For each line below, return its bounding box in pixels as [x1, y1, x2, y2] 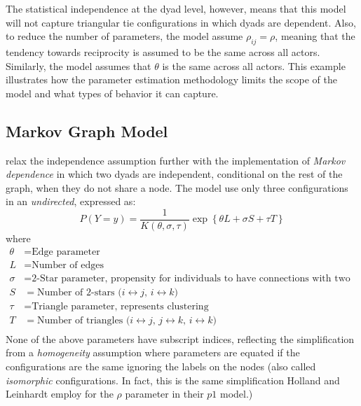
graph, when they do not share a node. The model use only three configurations [6, 180, 348, 195]
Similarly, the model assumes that [6, 58, 151, 73]
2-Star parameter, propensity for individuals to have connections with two [32, 273, 350, 283]
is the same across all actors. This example [162, 58, 346, 73]
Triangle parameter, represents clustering [32, 301, 209, 311]
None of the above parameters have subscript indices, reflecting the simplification [6, 331, 355, 346]
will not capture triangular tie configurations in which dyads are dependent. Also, [6, 15, 356, 29]
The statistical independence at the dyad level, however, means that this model [6, 1, 346, 15]
